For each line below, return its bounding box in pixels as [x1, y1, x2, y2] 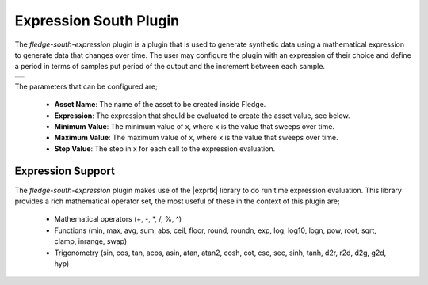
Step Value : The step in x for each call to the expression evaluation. [54, 143, 276, 154]
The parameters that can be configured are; [14, 82, 158, 91]
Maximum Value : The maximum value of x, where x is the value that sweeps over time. [54, 133, 338, 142]
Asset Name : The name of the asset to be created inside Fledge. [54, 100, 266, 109]
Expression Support [14, 165, 115, 178]
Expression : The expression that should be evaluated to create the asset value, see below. [54, 111, 350, 120]
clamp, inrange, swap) [54, 237, 128, 246]
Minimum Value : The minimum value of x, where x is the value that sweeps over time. [54, 121, 334, 131]
